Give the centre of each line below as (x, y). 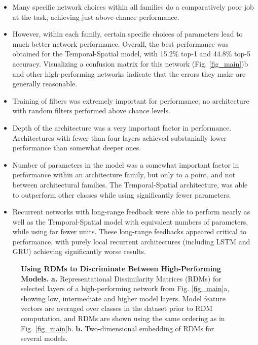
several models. (44, 338)
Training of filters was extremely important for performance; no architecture (131, 100)
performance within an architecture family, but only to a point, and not (124, 175)
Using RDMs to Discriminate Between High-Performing (121, 269)
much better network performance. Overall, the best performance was (120, 43)
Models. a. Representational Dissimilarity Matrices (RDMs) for (121, 278)
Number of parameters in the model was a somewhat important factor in (126, 164)
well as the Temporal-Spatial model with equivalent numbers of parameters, (130, 221)
